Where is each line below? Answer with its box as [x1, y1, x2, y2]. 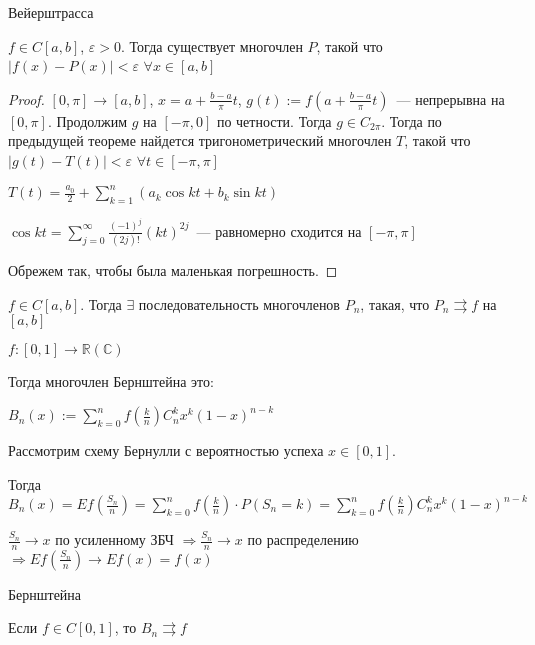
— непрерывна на [396, 88, 505, 109]
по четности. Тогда [216, 110, 332, 131]
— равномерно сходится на [196, 220, 362, 241]
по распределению [247, 529, 359, 550]
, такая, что [360, 293, 430, 314]
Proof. [8, 88, 45, 109]
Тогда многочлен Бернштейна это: [8, 371, 214, 392]
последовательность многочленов [138, 293, 340, 314]
